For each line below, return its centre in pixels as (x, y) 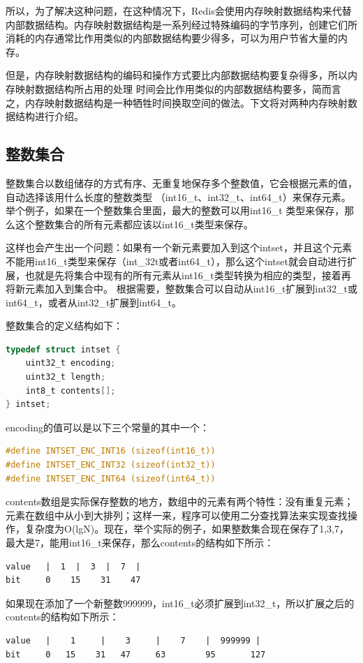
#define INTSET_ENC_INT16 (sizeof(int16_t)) (111, 451)
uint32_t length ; (66, 377)
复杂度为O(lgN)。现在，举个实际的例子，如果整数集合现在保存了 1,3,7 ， (187, 529)
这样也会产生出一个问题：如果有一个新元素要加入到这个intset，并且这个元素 (179, 247)
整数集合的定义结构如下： (64, 326)
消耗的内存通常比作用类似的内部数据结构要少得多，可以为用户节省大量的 (172, 38)
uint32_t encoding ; (71, 363)
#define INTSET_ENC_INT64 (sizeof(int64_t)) (111, 478)
